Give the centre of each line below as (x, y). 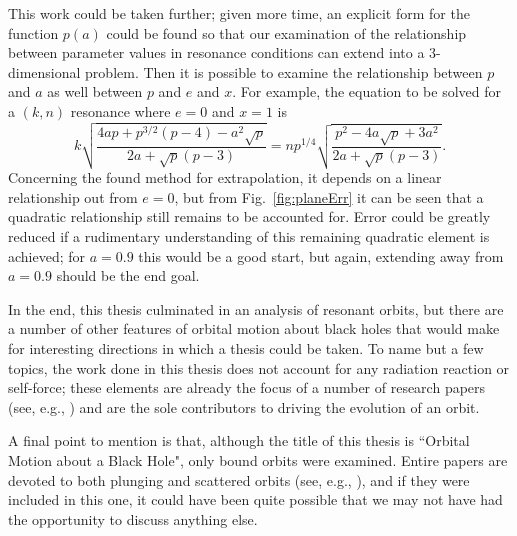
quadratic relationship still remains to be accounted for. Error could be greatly (249, 216)
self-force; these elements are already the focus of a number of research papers (247, 387)
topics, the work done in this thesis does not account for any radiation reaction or (259, 367)
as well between (95, 91)
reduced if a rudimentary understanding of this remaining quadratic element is (249, 236)
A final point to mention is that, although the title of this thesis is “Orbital (239, 440)
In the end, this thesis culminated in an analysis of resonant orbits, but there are (256, 308)
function (33, 32)
